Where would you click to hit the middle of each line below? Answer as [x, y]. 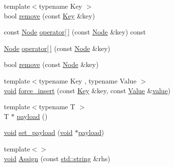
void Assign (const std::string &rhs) [57, 158]
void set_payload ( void [38, 132]
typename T [57, 107]
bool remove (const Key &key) [50, 15]
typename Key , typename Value [88, 80]
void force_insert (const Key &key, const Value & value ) [87, 90]
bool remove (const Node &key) [51, 64]
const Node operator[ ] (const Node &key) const [75, 32]
